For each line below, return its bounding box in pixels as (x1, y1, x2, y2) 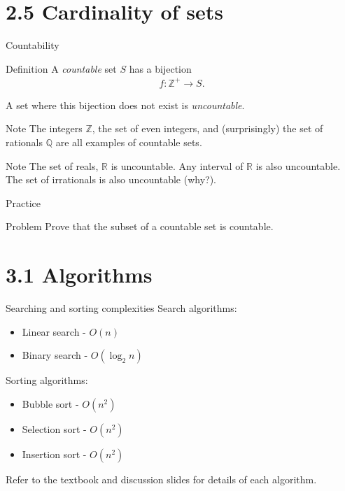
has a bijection (129, 61, 192, 76)
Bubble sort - (22, 396, 79, 411)
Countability (6, 38, 59, 52)
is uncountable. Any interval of (111, 158, 244, 173)
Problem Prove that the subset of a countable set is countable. (6, 219, 274, 234)
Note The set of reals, (6, 158, 99, 173)
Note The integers (6, 121, 83, 136)
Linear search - (22, 324, 86, 339)
